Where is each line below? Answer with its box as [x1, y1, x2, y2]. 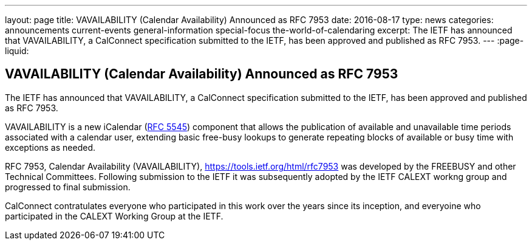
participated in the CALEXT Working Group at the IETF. [5, 210, 223, 221]
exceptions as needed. [5, 142, 95, 153]
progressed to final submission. [5, 181, 131, 192]
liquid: [5, 46, 29, 56]
